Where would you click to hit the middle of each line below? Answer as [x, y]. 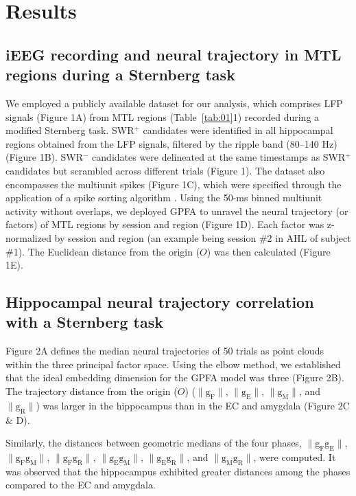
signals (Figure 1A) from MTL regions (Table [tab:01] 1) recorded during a [163, 116]
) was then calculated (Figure [269, 251]
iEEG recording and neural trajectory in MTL [174, 54]
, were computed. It [295, 457]
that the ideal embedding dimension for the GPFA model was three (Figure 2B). [175, 377]
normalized [28, 237]
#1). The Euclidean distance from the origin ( [103, 251]
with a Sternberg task [84, 322]
